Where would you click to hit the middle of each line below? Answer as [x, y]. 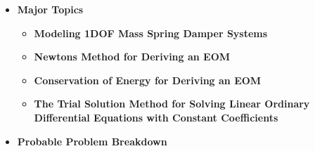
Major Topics [50, 9]
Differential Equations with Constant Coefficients [156, 117]
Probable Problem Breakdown [92, 141]
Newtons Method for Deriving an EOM [132, 57]
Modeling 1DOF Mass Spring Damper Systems [151, 33]
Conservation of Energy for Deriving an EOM [148, 80]
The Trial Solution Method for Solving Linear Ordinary [172, 104]
